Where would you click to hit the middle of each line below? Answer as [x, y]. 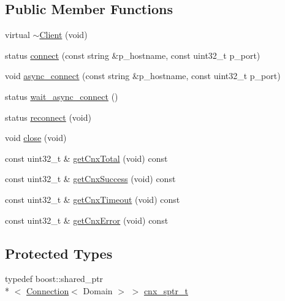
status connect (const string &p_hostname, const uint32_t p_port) [133, 55]
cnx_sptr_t [166, 290]
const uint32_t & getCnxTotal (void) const [86, 158]
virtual [17, 35]
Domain [98, 290]
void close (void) [36, 138]
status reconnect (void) [48, 117]
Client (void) [63, 35]
